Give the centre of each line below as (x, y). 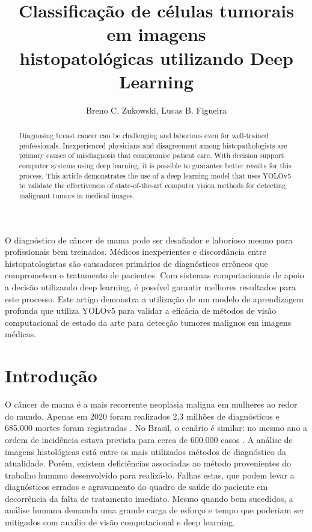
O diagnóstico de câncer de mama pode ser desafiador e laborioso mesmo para (149, 240)
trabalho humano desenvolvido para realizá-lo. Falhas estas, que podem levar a (150, 475)
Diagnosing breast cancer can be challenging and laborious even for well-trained (144, 136)
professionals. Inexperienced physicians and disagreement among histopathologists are (153, 145)
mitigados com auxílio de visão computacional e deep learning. (120, 522)
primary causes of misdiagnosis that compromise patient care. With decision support (151, 155)
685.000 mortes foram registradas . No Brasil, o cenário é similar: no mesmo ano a (156, 428)
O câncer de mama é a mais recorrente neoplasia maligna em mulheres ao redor (151, 404)
